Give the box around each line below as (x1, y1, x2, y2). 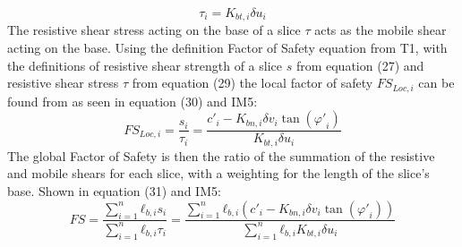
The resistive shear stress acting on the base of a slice (7, 21, 301, 39)
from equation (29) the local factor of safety (132, 73, 373, 92)
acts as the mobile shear (314, 21, 447, 39)
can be (418, 73, 455, 92)
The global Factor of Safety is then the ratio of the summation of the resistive (7, 146, 435, 165)
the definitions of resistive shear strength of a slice (7, 55, 283, 74)
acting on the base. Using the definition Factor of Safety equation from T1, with (7, 38, 448, 57)
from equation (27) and (295, 55, 424, 74)
